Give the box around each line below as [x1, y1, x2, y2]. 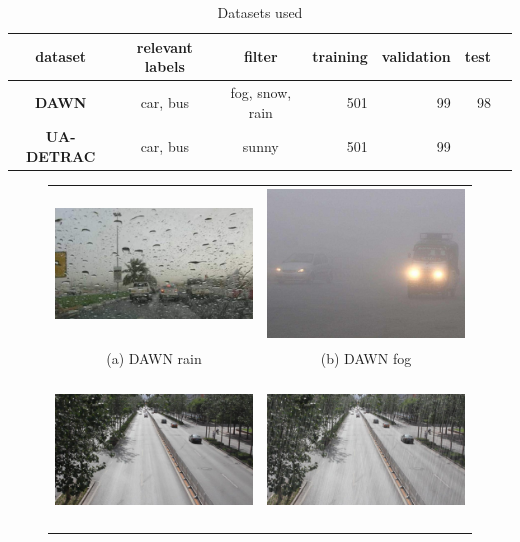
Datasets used [217, 2, 303, 22]
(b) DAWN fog [320, 347, 412, 368]
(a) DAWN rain [106, 347, 202, 368]
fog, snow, [230, 82, 292, 103]
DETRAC [25, 146, 96, 167]
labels [144, 56, 185, 77]
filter [243, 46, 278, 67]
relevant [136, 36, 193, 57]
